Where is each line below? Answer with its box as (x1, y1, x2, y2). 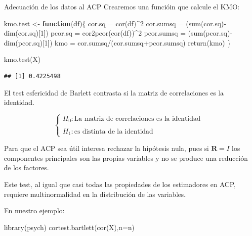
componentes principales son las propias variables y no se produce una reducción (4, 152, 248, 163)
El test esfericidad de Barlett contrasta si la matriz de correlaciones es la (4, 87, 224, 97)
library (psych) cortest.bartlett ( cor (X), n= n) (4, 222, 135, 232)
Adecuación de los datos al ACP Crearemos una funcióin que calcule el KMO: (4, 1, 240, 11)
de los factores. (4, 162, 49, 173)
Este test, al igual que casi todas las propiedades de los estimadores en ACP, (4, 179, 236, 189)
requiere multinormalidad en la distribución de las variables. (4, 189, 186, 199)
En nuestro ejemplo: (4, 205, 65, 216)
